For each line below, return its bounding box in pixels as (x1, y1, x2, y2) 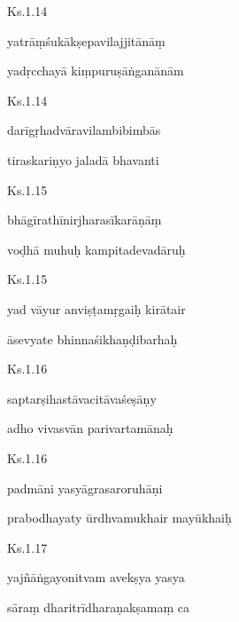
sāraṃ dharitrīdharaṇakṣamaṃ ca (7, 597, 190, 616)
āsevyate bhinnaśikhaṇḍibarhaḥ (7, 329, 178, 348)
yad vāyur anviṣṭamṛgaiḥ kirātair (7, 299, 186, 318)
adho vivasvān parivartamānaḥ (7, 419, 173, 437)
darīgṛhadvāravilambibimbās (7, 121, 161, 139)
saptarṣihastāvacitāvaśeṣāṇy (7, 389, 157, 407)
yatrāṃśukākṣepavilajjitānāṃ (7, 31, 166, 50)
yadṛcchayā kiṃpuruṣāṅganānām (7, 61, 184, 80)
